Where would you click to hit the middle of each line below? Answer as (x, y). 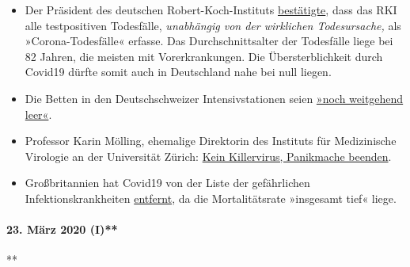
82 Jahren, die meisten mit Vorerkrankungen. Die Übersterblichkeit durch (204, 56)
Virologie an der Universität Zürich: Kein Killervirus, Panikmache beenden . (208, 156)
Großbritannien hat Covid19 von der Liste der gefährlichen (167, 183)
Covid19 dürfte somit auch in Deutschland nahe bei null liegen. (178, 72)
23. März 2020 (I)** (62, 229)
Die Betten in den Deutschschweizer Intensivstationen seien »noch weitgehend (214, 98)
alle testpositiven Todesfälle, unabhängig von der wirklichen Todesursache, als (213, 25)
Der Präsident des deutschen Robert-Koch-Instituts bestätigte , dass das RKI (211, 10)
